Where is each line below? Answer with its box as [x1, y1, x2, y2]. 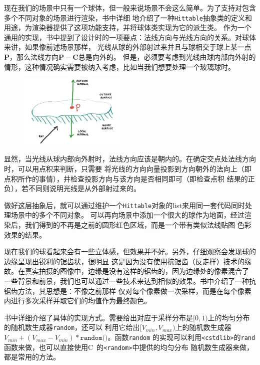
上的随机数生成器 [175, 322, 231, 332]
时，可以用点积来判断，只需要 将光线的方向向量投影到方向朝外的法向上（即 [4, 163, 251, 174]
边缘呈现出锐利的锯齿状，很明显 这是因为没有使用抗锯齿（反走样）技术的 [4, 256, 244, 266]
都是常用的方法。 [4, 351, 60, 362]
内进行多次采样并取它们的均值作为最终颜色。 [4, 295, 151, 306]
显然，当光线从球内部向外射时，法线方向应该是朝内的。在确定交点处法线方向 [4, 153, 256, 164]
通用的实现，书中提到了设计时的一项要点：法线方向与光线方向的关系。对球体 [4, 32, 256, 42]
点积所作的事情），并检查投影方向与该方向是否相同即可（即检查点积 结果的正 [4, 173, 255, 184]
